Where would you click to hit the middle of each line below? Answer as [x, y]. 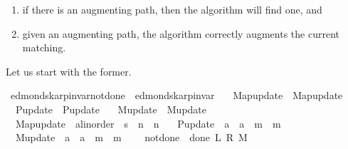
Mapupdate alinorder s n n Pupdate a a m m [148, 123]
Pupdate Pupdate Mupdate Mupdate [111, 109]
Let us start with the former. [69, 71]
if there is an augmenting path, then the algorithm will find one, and [172, 9]
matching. [44, 47]
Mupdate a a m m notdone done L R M [131, 137]
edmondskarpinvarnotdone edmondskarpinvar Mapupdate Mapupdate [176, 95]
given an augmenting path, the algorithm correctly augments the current [181, 33]
